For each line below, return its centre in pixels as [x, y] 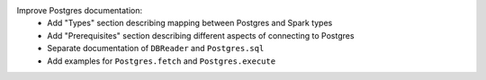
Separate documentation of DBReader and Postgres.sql [156, 49]
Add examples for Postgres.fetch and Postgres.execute [162, 61]
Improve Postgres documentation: [80, 10]
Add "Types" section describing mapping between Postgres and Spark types [190, 23]
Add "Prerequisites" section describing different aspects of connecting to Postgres [201, 35]
